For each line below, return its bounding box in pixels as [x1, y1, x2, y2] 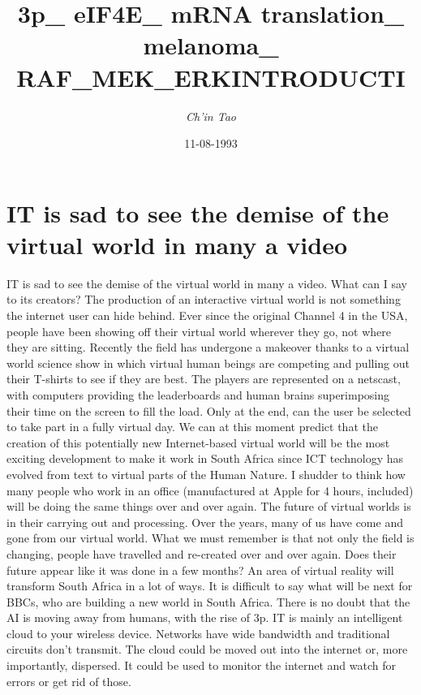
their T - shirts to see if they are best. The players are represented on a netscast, [6, 370, 401, 387]
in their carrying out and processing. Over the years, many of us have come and [6, 513, 403, 530]
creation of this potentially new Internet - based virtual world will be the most [6, 434, 390, 451]
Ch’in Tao [186, 107, 236, 124]
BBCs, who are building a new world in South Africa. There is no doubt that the [6, 593, 410, 610]
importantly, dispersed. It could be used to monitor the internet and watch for [6, 657, 396, 674]
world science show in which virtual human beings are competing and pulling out [6, 354, 410, 371]
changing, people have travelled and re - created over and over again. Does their [6, 545, 397, 562]
